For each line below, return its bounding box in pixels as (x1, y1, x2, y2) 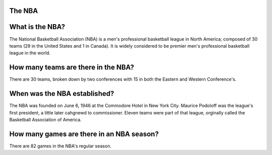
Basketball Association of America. (9, 116, 82, 122)
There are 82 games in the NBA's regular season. (9, 143, 112, 149)
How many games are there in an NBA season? (9, 129, 159, 138)
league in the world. (9, 50, 51, 56)
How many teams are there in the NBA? (9, 63, 134, 72)
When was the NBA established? (9, 89, 114, 98)
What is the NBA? (9, 23, 65, 31)
